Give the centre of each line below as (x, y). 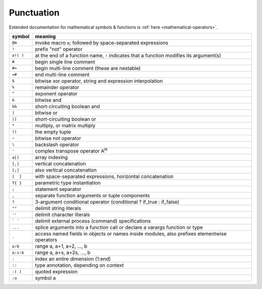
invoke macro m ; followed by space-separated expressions (101, 43)
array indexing (51, 158)
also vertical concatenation (66, 170)
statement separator (58, 189)
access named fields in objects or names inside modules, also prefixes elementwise (131, 234)
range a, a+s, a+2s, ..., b (63, 253)
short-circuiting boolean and (67, 106)
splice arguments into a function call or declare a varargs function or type (119, 227)
